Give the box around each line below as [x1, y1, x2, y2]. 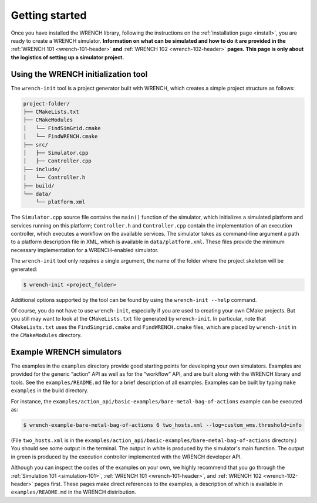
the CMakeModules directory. [11, 332, 82, 339]
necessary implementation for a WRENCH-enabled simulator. [11, 246, 158, 253]
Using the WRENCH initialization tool [11, 69, 148, 79]
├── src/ [23, 141, 49, 148]
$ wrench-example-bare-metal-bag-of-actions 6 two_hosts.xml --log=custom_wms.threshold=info [23, 422, 302, 428]
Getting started [11, 9, 87, 22]
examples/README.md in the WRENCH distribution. [11, 488, 136, 495]
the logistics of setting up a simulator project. [11, 53, 124, 61]
